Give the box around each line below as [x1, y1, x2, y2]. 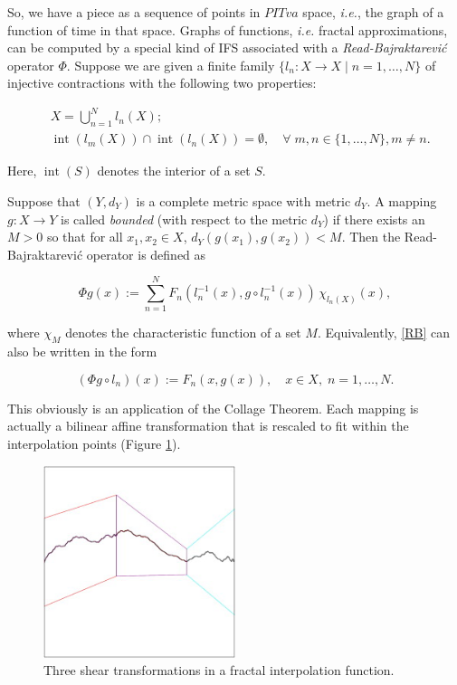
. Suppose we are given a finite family [66, 55, 275, 74]
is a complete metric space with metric [136, 191, 351, 210]
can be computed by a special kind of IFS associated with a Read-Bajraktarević [7, 38, 447, 57]
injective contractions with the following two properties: [7, 73, 317, 92]
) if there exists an [323, 209, 425, 228]
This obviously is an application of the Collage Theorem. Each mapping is [7, 398, 419, 417]
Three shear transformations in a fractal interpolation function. [43, 661, 395, 680]
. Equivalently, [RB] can [317, 323, 450, 342]
